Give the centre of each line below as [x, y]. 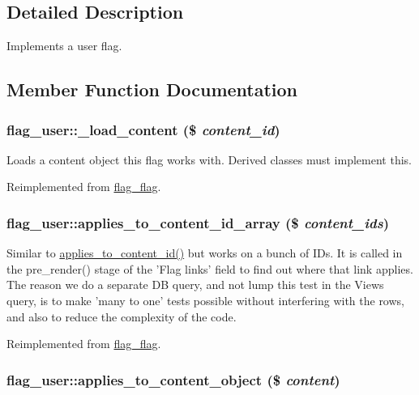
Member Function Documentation [152, 89]
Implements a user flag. [64, 46]
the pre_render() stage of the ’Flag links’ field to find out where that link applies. [210, 268]
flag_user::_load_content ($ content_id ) [143, 129]
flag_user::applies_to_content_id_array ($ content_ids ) [198, 222]
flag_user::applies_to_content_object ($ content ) [173, 379]
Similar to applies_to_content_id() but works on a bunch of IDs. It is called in [205, 253]
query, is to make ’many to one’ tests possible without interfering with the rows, [205, 300]
